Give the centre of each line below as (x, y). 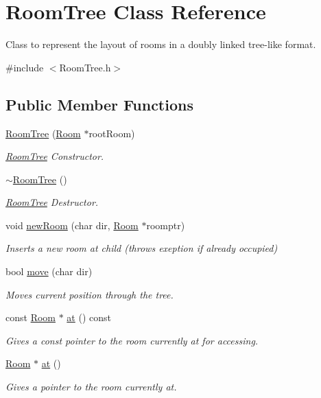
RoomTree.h (85, 67)
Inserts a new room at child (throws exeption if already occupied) (142, 248)
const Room (31, 317)
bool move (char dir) (49, 271)
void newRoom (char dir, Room (72, 225)
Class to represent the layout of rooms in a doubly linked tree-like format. (161, 44)
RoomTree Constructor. (55, 156)
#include (25, 67)
